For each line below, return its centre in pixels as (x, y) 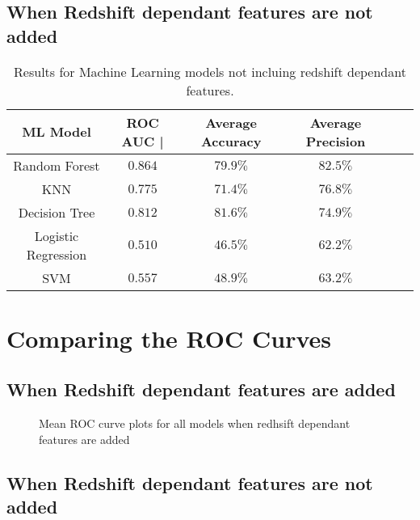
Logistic (57, 235)
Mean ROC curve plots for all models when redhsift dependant (195, 423)
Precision (336, 141)
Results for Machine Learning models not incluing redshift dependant (210, 71)
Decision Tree (57, 212)
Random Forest (57, 165)
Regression (57, 254)
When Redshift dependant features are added (201, 389)
